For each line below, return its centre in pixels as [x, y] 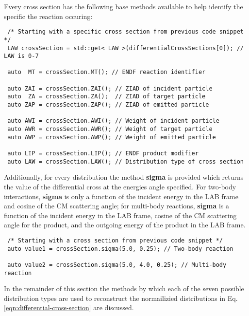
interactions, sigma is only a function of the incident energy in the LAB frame [121, 196]
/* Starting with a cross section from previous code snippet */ [115, 240]
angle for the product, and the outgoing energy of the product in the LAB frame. [125, 225]
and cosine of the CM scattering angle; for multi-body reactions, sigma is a [117, 206]
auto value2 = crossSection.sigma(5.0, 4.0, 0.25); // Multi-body [117, 265]
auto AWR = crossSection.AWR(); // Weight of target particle [110, 129]
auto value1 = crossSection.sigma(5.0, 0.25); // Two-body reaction [120, 249]
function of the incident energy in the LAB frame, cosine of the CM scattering [120, 215]
